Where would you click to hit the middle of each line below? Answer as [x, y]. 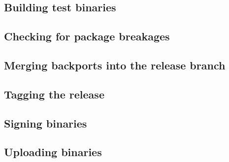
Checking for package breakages [87, 36]
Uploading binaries [53, 152]
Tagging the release [54, 94]
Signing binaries [46, 123]
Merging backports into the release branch [115, 65]
